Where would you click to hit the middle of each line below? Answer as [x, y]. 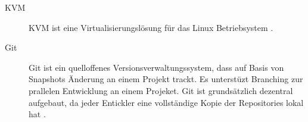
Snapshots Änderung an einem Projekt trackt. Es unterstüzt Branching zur [166, 79]
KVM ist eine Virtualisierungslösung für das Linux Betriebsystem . [151, 27]
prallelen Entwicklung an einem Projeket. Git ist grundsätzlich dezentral [161, 90]
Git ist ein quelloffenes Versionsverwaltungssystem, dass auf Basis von [156, 67]
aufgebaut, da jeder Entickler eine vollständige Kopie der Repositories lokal [166, 102]
